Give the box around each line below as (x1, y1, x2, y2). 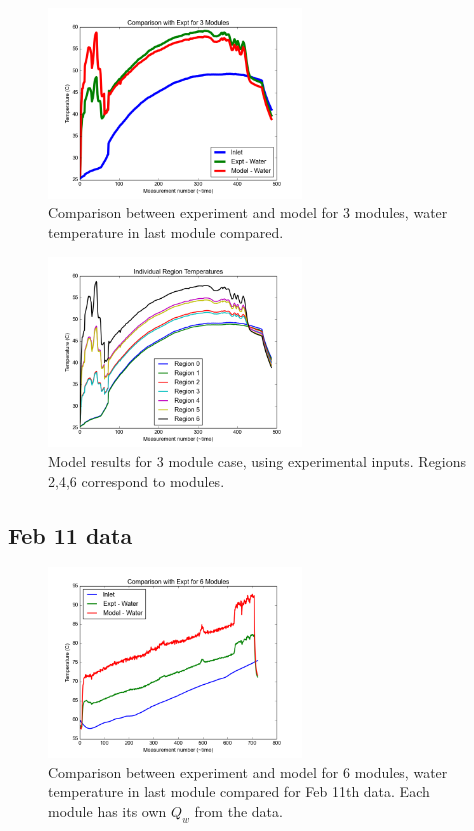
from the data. (194, 800, 283, 821)
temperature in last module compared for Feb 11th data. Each (48, 781, 430, 802)
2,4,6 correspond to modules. (48, 470, 225, 491)
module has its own (48, 800, 167, 821)
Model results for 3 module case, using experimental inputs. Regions (48, 450, 467, 471)
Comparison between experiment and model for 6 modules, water (48, 761, 448, 782)
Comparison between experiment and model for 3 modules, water (48, 202, 448, 223)
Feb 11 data (8, 519, 133, 550)
